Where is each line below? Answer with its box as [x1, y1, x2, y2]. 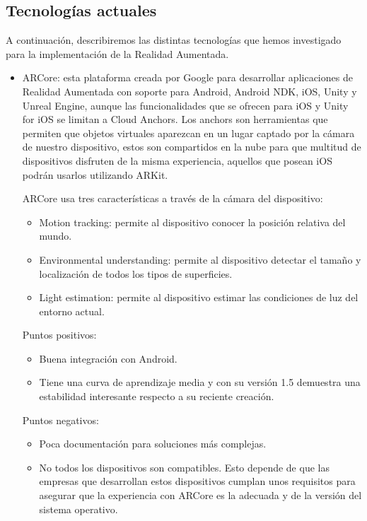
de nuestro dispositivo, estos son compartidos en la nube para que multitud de [22, 139, 361, 154]
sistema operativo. [39, 501, 118, 516]
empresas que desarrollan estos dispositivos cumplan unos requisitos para [39, 474, 356, 488]
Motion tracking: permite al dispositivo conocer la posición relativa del [39, 214, 346, 229]
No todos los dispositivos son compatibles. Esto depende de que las [39, 459, 330, 474]
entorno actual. [39, 303, 105, 318]
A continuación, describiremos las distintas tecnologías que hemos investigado [6, 33, 342, 47]
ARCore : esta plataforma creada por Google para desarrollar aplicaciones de [22, 70, 353, 85]
